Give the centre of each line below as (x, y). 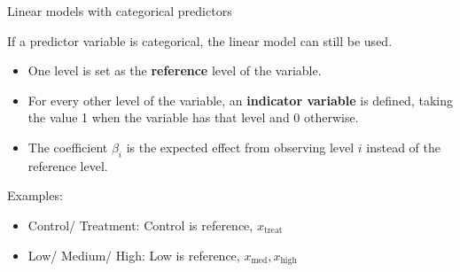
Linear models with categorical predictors (120, 11)
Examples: (35, 195)
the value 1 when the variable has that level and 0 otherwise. (193, 117)
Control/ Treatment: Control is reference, (140, 225)
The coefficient (68, 147)
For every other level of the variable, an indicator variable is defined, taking (240, 100)
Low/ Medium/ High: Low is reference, (134, 255)
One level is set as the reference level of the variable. (175, 70)
